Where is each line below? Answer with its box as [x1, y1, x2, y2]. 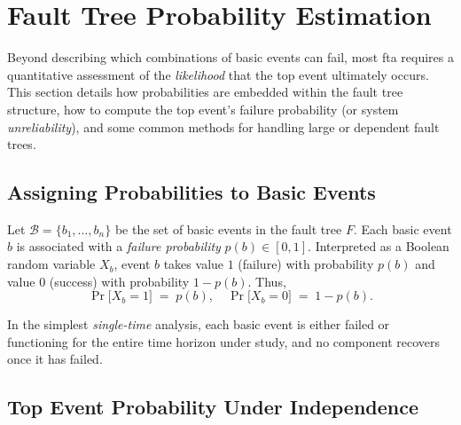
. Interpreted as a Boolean [308, 237, 449, 256]
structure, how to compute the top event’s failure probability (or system [7, 99, 399, 118]
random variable [7, 255, 96, 273]
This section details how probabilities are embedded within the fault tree [7, 83, 403, 101]
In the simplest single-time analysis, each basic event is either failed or [7, 315, 390, 334]
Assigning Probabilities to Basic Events [7, 178, 376, 206]
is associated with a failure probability [16, 237, 221, 256]
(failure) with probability [238, 255, 374, 273]
